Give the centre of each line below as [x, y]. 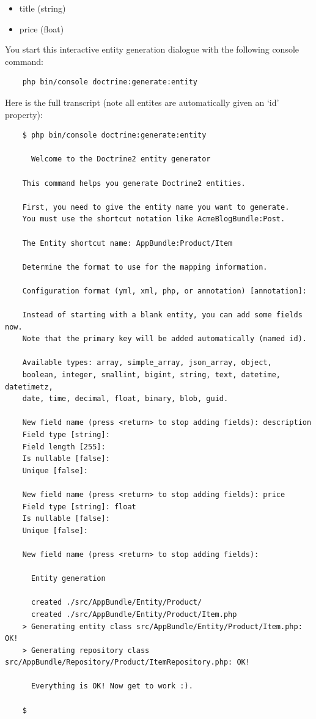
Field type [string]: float [79, 507]
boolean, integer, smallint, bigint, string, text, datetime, [152, 375]
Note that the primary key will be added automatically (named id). [164, 339]
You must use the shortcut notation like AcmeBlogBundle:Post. [154, 219]
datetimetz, [29, 387]
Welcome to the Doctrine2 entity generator [121, 159]
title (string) [42, 8]
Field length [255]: [64, 447]
